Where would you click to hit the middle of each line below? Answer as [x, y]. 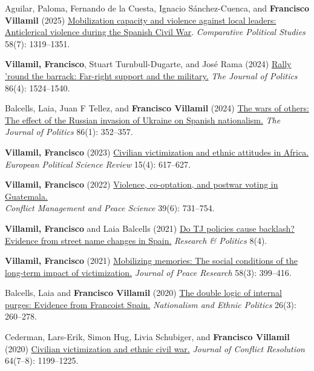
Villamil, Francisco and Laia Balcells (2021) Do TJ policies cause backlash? [150, 228]
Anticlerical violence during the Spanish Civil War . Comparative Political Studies [155, 32]
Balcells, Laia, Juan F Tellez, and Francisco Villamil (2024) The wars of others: [157, 108]
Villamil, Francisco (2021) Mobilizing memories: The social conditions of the [151, 261]
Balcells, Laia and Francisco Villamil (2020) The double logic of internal [143, 293]
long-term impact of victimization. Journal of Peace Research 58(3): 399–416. [148, 272]
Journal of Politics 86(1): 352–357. [69, 132]
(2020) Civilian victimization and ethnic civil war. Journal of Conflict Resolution [155, 348]
